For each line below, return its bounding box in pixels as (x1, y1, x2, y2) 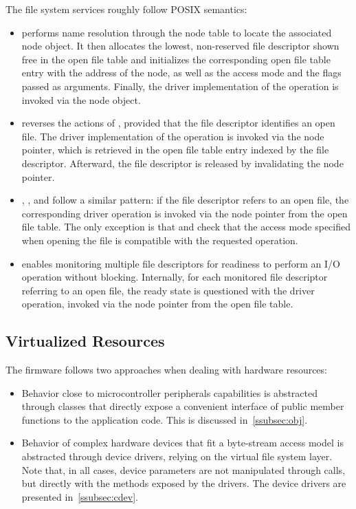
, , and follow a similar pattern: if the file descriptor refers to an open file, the (21, 193, 349, 207)
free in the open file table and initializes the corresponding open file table (21, 52, 331, 66)
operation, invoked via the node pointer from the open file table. (21, 296, 293, 311)
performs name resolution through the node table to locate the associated (21, 25, 332, 39)
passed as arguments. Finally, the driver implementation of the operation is (21, 78, 339, 93)
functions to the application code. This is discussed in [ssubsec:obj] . (21, 412, 308, 426)
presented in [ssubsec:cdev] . (21, 489, 138, 503)
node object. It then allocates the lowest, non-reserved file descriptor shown (21, 39, 340, 53)
